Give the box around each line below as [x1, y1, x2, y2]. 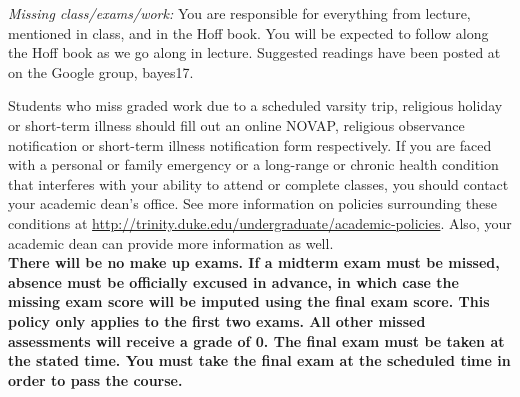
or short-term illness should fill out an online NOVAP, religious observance [8, 114, 465, 135]
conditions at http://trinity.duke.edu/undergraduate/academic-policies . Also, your [8, 212, 512, 233]
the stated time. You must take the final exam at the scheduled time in [8, 350, 511, 371]
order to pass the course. [8, 369, 183, 390]
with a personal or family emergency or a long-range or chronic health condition [8, 154, 499, 175]
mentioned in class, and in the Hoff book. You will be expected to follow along [8, 22, 489, 43]
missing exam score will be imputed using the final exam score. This [8, 291, 490, 312]
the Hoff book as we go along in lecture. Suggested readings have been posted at [8, 42, 501, 63]
